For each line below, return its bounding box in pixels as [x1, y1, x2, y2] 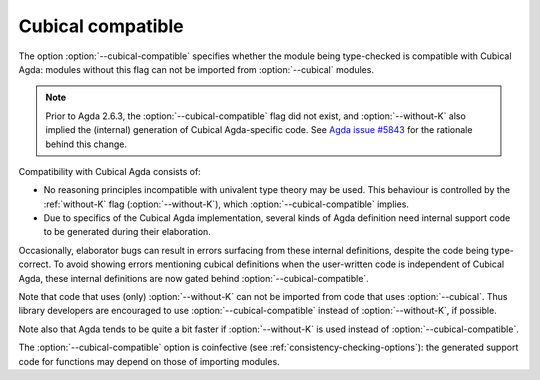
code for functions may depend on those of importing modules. [18, 355, 280, 367]
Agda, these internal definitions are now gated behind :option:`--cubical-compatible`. [18, 272, 369, 284]
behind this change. [45, 138, 127, 150]
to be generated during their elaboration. [43, 226, 212, 238]
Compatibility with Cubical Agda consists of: [18, 165, 202, 177]
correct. [18, 258, 52, 270]
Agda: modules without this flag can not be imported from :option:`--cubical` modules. [18, 63, 375, 75]
